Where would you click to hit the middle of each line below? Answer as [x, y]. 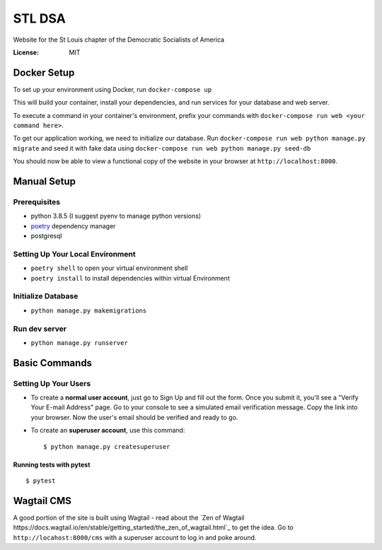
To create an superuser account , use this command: [108, 431]
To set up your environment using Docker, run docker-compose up [112, 89]
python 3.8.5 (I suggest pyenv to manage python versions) [116, 216]
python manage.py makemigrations [89, 310]
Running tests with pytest [52, 464]
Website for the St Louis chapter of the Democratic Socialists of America [119, 40]
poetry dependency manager [73, 226]
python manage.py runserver [80, 343]
